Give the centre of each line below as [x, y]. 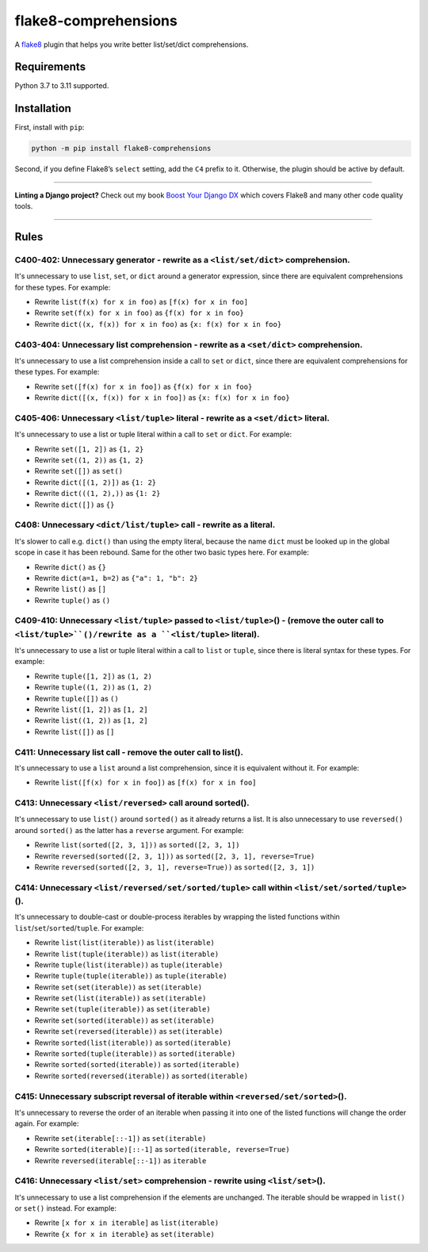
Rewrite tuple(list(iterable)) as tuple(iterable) [129, 965]
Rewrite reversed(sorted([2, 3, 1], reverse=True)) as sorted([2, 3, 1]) [175, 867]
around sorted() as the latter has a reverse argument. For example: [129, 830]
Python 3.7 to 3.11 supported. [62, 86]
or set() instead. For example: [65, 1208]
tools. [24, 206]
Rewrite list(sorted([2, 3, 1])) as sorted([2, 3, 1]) [137, 845]
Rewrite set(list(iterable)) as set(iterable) [120, 998]
